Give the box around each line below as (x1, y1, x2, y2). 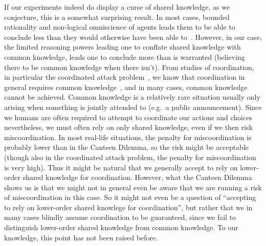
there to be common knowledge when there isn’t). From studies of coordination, (4, 61, 254, 72)
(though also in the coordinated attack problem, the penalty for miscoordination (4, 151, 256, 162)
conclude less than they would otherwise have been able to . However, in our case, (4, 31, 262, 42)
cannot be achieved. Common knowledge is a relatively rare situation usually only (4, 92, 260, 102)
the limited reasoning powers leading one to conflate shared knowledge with (4, 41, 241, 52)
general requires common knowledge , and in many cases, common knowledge (4, 81, 248, 92)
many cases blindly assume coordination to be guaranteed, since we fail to (4, 212, 236, 222)
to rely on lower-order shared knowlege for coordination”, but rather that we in (4, 202, 253, 212)
